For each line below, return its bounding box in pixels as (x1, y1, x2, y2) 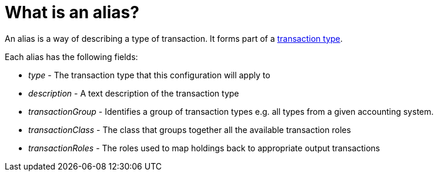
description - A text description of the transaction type (28, 88, 239, 98)
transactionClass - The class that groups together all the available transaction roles (28, 124, 351, 135)
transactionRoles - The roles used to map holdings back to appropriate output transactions (28, 142, 380, 153)
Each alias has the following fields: (5, 51, 138, 62)
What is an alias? (5, 2, 139, 22)
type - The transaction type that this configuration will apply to (28, 69, 270, 80)
